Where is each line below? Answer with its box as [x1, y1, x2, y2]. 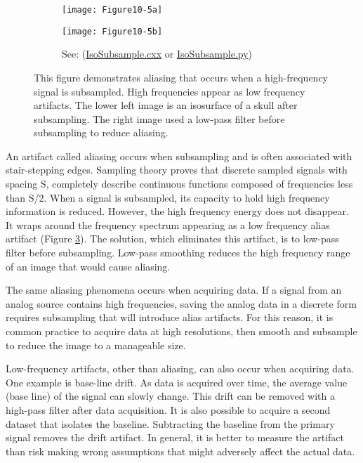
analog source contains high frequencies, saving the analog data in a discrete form [6, 296, 357, 311]
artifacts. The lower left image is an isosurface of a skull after [34, 98, 298, 112]
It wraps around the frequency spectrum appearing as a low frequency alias [6, 217, 330, 232]
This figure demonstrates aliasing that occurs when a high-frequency [34, 70, 328, 84]
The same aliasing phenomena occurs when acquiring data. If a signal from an [6, 282, 342, 297]
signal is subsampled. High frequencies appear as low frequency [34, 84, 305, 98]
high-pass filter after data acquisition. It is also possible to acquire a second [6, 402, 331, 417]
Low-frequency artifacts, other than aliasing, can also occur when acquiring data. [6, 361, 355, 376]
